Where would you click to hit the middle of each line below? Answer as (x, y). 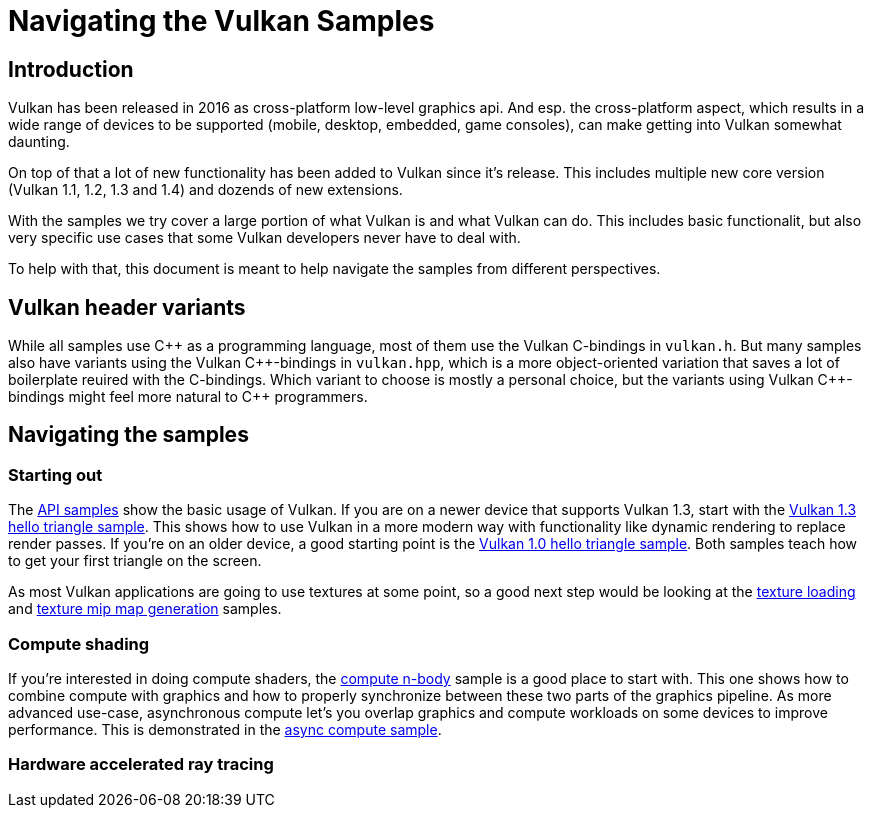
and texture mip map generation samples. (145, 609)
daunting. (39, 142)
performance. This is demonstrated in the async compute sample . (225, 729)
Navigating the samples (128, 435)
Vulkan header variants (127, 307)
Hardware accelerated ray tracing (141, 764)
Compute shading (79, 643)
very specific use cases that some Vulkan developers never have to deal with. (264, 238)
